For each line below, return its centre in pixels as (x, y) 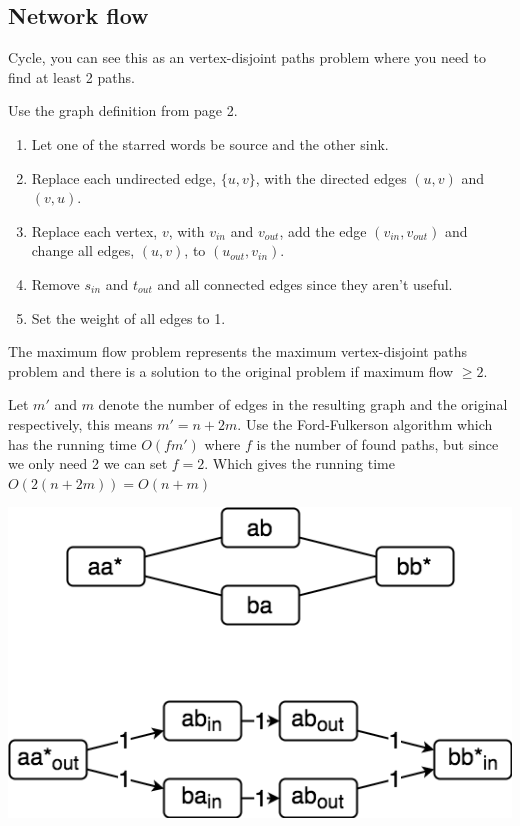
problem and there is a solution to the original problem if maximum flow (231, 370)
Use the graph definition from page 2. (123, 110)
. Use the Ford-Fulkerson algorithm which (365, 423)
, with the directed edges (331, 177)
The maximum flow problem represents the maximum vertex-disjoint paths (237, 351)
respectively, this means (80, 423)
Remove (55, 283)
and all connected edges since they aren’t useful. (305, 283)
